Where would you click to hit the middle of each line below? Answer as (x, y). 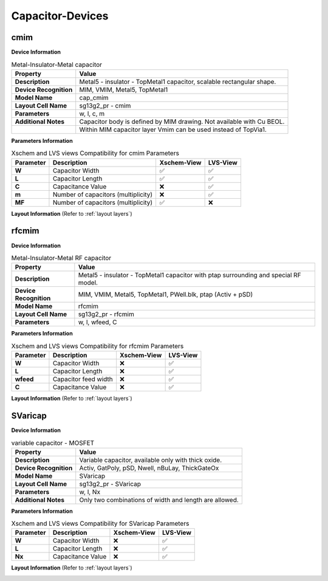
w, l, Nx (90, 492)
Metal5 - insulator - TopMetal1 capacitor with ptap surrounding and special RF (190, 275)
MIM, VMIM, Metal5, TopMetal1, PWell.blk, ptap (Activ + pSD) (166, 295)
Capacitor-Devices (60, 16)
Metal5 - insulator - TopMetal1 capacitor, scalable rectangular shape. (178, 81)
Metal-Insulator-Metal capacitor (57, 64)
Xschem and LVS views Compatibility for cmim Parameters (95, 153)
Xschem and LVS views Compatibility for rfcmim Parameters (97, 346)
